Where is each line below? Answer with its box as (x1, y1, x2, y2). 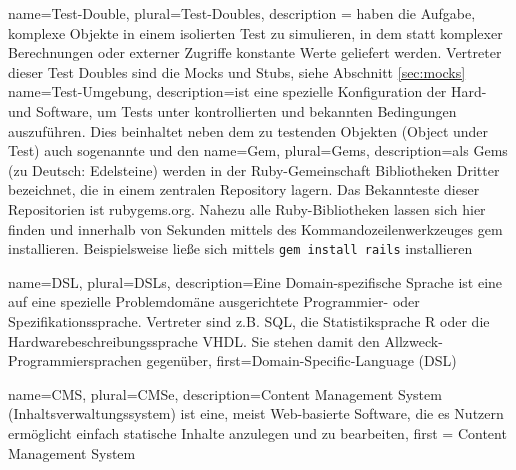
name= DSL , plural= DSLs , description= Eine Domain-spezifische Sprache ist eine (8, 271, 503, 292)
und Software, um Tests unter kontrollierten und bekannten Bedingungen (8, 100, 457, 121)
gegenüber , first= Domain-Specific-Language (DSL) (146, 350, 457, 371)
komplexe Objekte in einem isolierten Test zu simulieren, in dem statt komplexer (8, 22, 503, 43)
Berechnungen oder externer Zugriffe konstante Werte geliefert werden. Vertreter (8, 42, 502, 63)
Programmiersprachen (8, 350, 142, 371)
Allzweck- (384, 330, 443, 351)
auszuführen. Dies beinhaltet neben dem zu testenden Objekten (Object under (8, 120, 489, 141)
